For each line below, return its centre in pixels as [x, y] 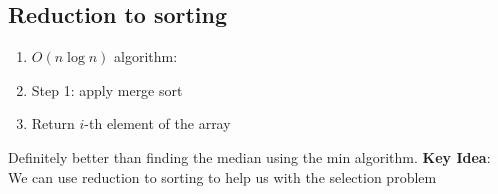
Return [53, 123]
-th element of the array [157, 123]
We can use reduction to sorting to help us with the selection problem [222, 176]
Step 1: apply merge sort [107, 89]
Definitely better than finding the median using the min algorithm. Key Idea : [249, 156]
